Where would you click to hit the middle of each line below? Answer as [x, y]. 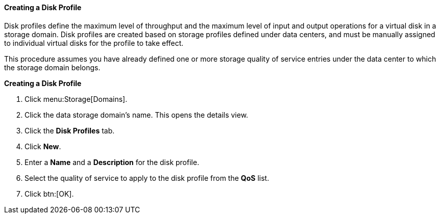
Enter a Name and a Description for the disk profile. [112, 162]
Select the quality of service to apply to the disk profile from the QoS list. [147, 178]
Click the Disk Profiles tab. [70, 130]
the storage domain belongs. [52, 67]
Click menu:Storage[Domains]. [76, 99]
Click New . [43, 146]
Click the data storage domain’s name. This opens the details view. [137, 115]
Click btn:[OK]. [49, 194]
